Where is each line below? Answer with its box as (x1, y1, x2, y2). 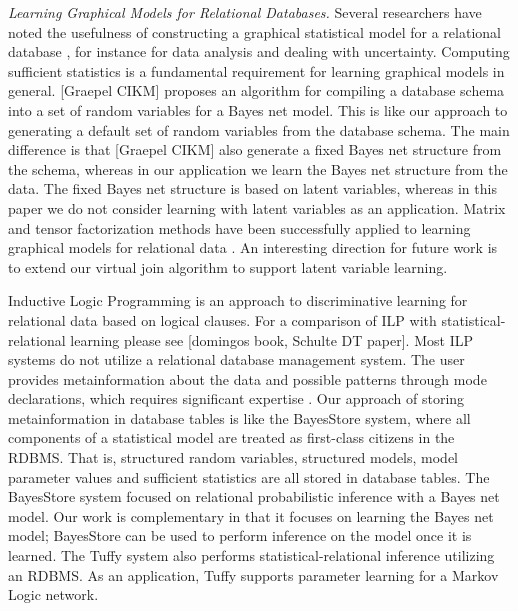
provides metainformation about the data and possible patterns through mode (8, 368, 487, 389)
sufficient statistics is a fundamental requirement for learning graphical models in (8, 60, 505, 81)
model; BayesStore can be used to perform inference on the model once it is (8, 525, 472, 546)
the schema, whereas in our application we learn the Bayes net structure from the (8, 158, 508, 179)
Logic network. (8, 584, 99, 605)
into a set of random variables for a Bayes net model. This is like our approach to (8, 99, 508, 120)
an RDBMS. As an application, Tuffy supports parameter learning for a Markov (8, 564, 499, 585)
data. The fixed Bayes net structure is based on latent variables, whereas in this (8, 178, 497, 199)
